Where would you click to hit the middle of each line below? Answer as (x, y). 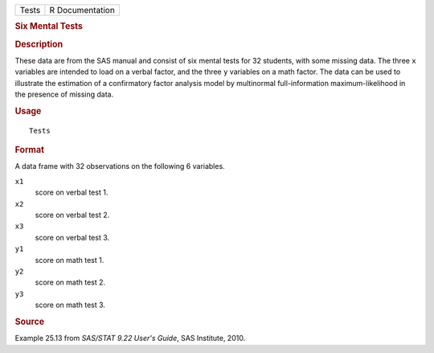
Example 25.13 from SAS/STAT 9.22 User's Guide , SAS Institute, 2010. (130, 339)
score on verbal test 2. (72, 215)
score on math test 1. (70, 260)
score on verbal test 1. (72, 192)
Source (30, 322)
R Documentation (82, 10)
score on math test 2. (70, 282)
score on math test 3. (70, 305)
